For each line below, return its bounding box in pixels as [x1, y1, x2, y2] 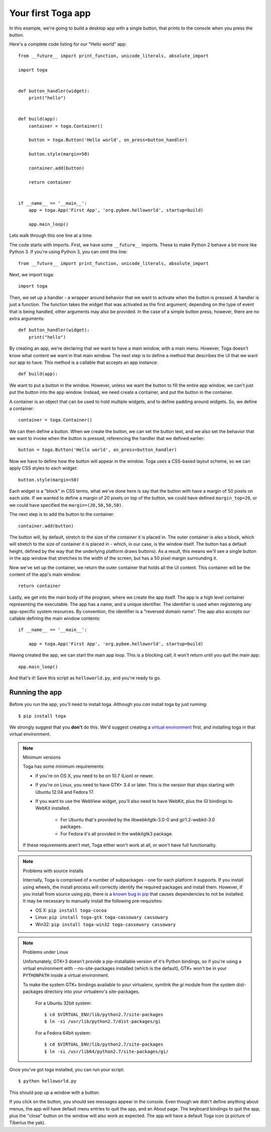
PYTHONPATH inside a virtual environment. [23, 972, 109, 978]
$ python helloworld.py [18, 1078, 77, 1084]
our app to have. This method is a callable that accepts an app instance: [9, 359, 158, 365]
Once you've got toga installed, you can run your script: [9, 1066, 125, 1072]
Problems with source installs [23, 868, 84, 874]
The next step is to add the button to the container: [9, 511, 115, 517]
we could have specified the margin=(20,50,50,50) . [9, 502, 123, 508]
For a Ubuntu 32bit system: [35, 1000, 92, 1006]
